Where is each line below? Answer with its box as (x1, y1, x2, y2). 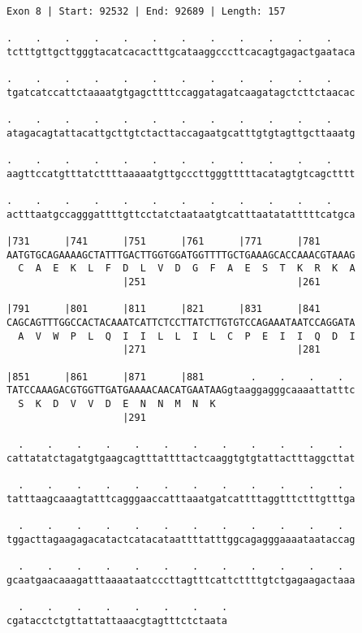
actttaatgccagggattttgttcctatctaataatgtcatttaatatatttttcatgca (6, 208, 356, 220)
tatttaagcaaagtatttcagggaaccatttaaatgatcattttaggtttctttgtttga (6, 492, 356, 505)
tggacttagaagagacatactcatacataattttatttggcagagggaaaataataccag (6, 533, 356, 545)
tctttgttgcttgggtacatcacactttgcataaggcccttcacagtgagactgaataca (6, 46, 356, 58)
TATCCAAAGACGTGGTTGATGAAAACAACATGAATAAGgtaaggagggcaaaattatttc (6, 384, 356, 397)
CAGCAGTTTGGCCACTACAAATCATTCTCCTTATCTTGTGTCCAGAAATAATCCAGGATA (6, 317, 356, 329)
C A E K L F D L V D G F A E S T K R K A (18, 262, 356, 275)
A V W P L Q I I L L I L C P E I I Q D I (18, 330, 356, 342)
